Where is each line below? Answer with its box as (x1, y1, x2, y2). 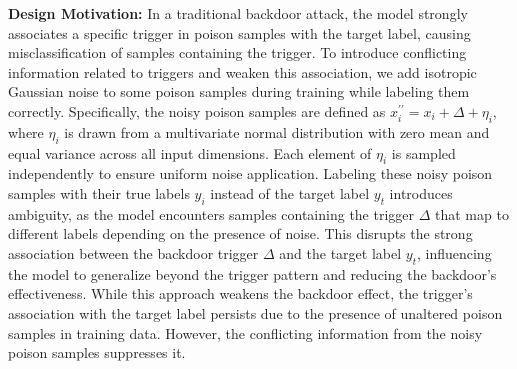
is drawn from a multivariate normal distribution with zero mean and (64, 121, 490, 142)
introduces (389, 182, 453, 203)
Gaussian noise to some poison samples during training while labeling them (8, 81, 470, 102)
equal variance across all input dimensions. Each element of (8, 142, 372, 163)
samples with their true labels (8, 182, 190, 203)
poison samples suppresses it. (8, 342, 186, 363)
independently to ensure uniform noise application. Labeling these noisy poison (8, 163, 493, 184)
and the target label (279, 242, 402, 263)
